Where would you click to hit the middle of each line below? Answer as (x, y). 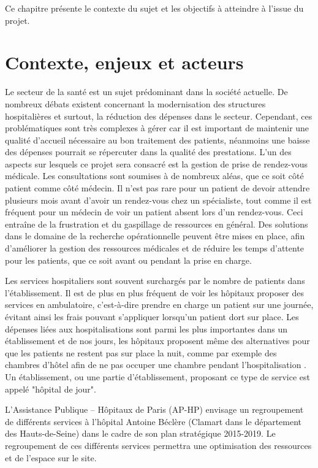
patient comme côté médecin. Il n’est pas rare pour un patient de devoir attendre (157, 188)
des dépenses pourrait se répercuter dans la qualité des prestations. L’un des (148, 152)
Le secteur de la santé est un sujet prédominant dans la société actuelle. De (146, 92)
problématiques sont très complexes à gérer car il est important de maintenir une (157, 128)
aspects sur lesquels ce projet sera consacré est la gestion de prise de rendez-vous (157, 163)
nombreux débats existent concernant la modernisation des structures (135, 103)
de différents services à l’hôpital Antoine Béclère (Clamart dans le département (153, 421)
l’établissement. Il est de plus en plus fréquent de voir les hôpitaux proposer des (155, 292)
